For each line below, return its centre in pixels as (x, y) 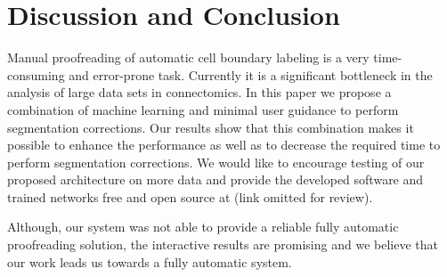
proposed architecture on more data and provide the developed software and (215, 179)
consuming (36, 74)
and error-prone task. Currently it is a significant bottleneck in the (251, 74)
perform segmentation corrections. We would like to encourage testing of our (216, 162)
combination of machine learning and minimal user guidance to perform (203, 109)
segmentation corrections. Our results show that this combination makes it (211, 127)
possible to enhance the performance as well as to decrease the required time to (224, 145)
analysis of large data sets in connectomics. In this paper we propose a (199, 92)
